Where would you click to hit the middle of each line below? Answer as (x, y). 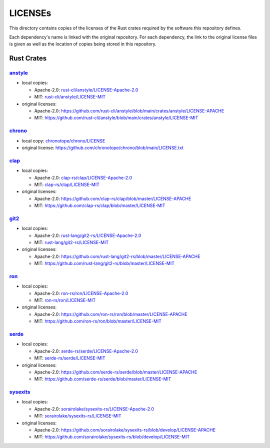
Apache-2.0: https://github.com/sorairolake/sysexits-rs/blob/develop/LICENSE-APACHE (125, 430)
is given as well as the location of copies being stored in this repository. (83, 44)
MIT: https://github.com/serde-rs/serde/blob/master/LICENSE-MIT (103, 379)
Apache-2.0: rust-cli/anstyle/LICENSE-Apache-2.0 (86, 89)
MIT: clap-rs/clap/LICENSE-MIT (67, 184)
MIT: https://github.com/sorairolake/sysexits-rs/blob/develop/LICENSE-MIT (112, 437)
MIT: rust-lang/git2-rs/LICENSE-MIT (71, 242)
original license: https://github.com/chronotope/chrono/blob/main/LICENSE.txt (102, 147)
